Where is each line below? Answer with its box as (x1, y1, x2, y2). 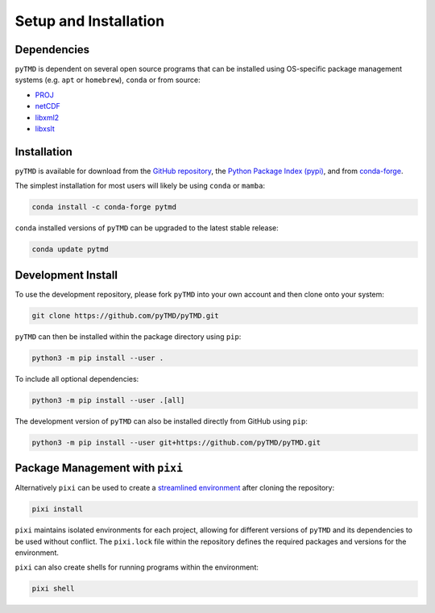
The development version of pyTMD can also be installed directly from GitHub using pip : (14, 416, 308, 426)
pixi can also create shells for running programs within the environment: (14, 562, 259, 572)
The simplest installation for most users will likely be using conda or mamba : (14, 181, 266, 191)
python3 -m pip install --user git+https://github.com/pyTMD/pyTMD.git (31, 437, 321, 447)
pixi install (31, 504, 84, 514)
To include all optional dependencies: (14, 374, 139, 383)
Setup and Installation (14, 12, 165, 30)
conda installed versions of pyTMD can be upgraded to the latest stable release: (14, 223, 280, 233)
